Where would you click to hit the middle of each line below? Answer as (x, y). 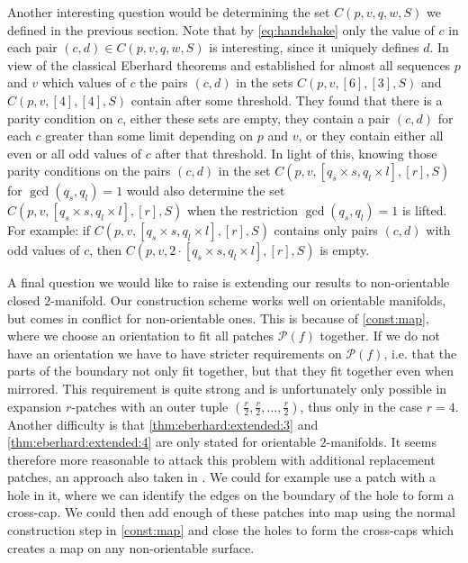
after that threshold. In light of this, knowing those (296, 153)
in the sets (265, 82)
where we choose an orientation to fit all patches (141, 336)
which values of (84, 82)
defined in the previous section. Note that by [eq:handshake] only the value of (221, 29)
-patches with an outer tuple (150, 406)
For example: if (49, 230)
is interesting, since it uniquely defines (314, 47)
